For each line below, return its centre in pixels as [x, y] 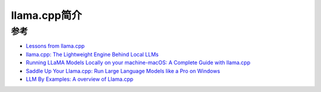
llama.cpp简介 [47, 15]
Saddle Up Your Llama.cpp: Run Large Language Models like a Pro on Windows [123, 71]
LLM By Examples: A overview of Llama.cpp [80, 79]
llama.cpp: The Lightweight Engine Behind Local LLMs [92, 54]
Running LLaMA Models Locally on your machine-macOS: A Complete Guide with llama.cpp [138, 63]
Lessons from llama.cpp [55, 46]
